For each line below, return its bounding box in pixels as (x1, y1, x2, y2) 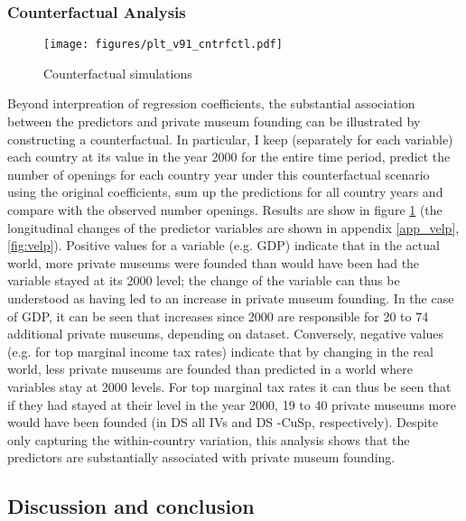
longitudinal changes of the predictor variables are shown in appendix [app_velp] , (7, 218, 460, 237)
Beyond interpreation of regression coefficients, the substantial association (7, 94, 415, 113)
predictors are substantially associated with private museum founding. (7, 448, 396, 467)
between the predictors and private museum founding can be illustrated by (7, 112, 421, 131)
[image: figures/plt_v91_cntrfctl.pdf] (43, 38, 283, 51)
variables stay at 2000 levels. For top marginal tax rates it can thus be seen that (7, 377, 452, 395)
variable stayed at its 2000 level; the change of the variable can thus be (7, 271, 400, 290)
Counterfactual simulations (43, 63, 192, 82)
